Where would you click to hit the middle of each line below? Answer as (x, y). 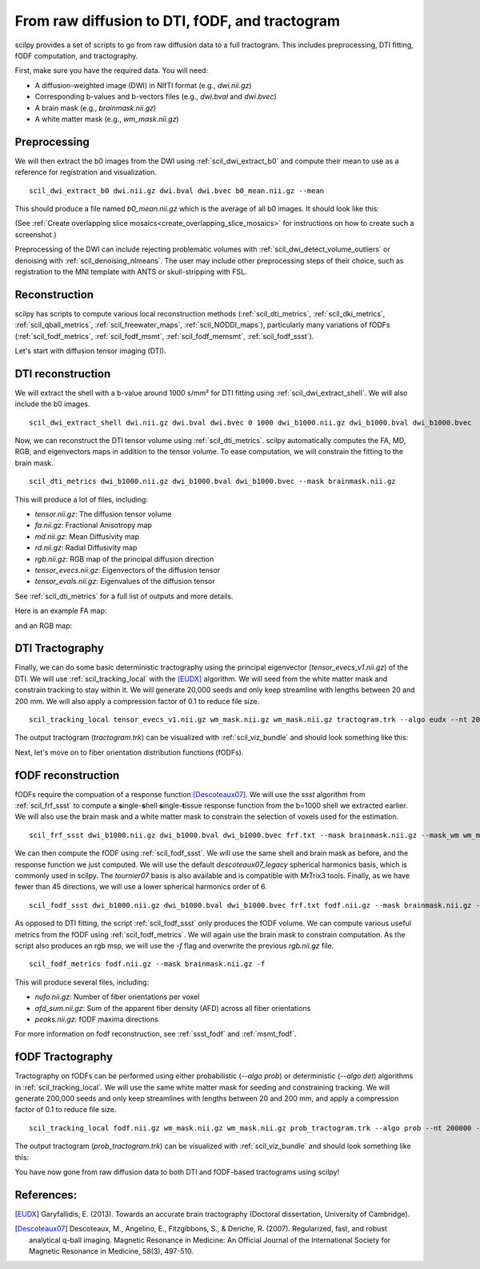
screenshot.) (36, 234)
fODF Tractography (64, 1057)
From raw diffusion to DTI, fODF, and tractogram (177, 21)
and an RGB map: (43, 626)
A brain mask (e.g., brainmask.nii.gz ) (96, 107)
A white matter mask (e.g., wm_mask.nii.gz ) (107, 119)
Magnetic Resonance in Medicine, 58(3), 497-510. (111, 1251)
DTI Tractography (59, 649)
